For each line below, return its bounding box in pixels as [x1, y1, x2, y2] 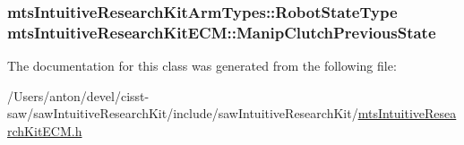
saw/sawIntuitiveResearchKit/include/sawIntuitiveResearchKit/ [7, 104, 358, 123]
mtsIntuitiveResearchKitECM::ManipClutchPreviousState [7, 21, 436, 43]
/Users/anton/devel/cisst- [7, 86, 150, 105]
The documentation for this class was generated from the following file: [7, 56, 397, 75]
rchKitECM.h [7, 121, 82, 140]
